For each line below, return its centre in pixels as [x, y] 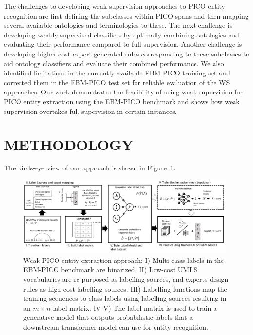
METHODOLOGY [69, 144]
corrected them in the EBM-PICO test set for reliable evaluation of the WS [117, 82]
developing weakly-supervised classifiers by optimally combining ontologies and [122, 34]
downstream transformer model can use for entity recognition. [116, 326]
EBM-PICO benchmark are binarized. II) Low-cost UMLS [110, 270]
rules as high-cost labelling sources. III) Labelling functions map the [125, 288]
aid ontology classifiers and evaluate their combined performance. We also [114, 63]
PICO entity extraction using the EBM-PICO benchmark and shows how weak [122, 101]
